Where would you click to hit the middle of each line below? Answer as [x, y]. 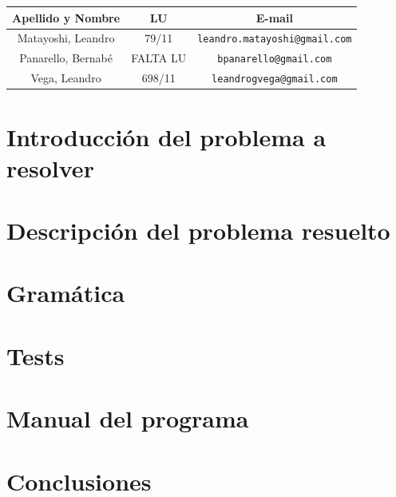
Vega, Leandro [66, 78]
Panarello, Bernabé [66, 58]
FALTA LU [159, 58]
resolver [50, 167]
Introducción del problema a [166, 136]
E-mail [274, 17]
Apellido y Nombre [66, 17]
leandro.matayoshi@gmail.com [275, 40]
